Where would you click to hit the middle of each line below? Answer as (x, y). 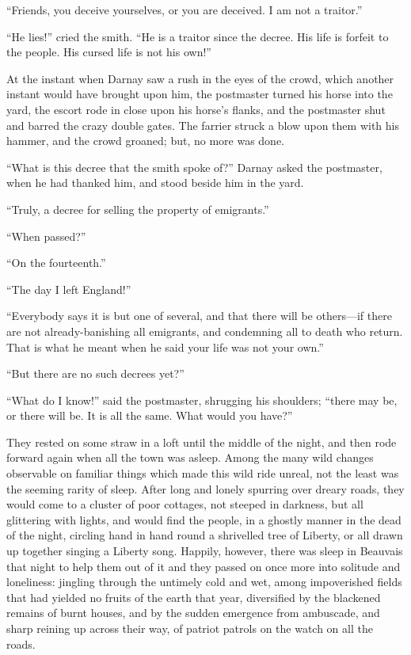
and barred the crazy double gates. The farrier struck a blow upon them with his (203, 125)
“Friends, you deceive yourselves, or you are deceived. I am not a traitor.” (185, 10)
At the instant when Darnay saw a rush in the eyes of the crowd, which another (200, 78)
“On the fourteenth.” (56, 263)
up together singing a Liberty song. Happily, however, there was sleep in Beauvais (205, 551)
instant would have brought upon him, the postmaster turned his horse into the (200, 94)
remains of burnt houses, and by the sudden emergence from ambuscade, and (193, 613)
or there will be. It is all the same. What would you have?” (150, 415)
